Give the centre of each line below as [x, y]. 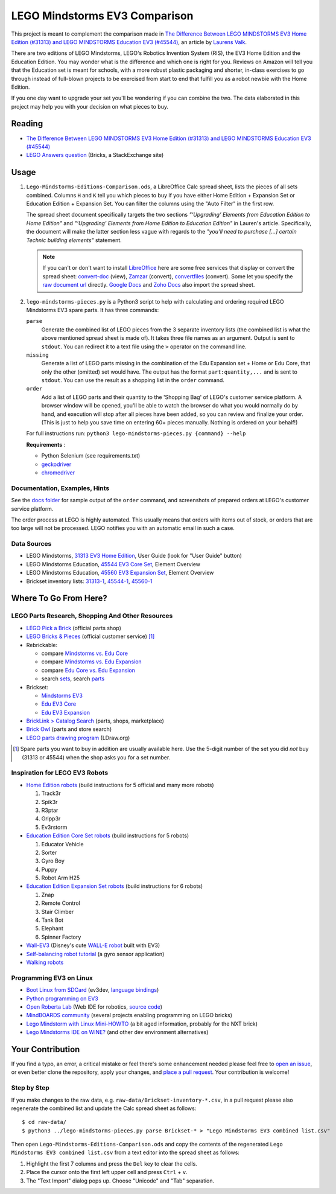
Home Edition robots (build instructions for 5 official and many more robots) [120, 785]
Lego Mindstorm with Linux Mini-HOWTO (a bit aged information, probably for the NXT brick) [142, 1024]
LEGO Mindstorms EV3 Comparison [102, 16]
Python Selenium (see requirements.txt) [91, 456]
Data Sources [31, 544]
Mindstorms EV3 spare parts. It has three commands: [93, 310]
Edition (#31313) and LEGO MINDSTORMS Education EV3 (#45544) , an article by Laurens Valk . [129, 42]
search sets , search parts [73, 678]
